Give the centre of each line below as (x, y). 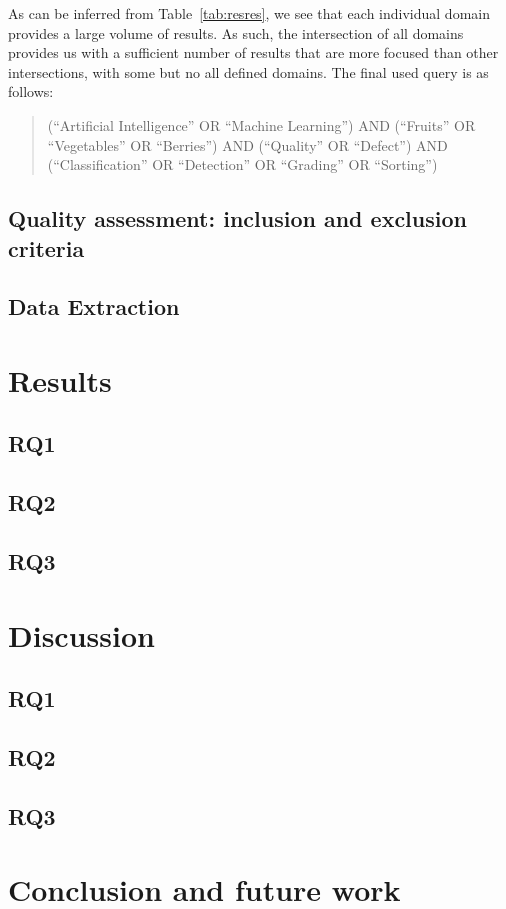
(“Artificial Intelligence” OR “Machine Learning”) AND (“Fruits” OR (261, 124)
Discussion (81, 634)
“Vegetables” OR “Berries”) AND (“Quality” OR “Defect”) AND (247, 144)
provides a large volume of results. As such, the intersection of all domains (236, 32)
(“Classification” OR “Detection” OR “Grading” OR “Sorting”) (242, 164)
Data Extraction (94, 306)
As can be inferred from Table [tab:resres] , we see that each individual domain (249, 13)
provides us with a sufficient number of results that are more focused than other (253, 52)
